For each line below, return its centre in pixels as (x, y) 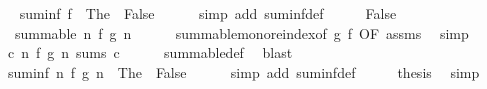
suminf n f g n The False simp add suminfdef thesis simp (243, 71)
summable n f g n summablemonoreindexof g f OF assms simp (241, 32)
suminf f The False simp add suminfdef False (208, 13)
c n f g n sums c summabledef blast (150, 52)
